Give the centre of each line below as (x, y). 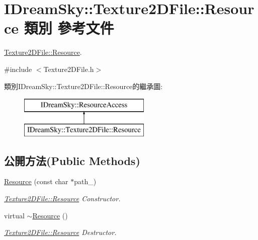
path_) (85, 181)
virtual (14, 215)
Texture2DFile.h (69, 69)
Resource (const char (36, 181)
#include (18, 69)
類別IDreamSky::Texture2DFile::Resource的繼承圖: (83, 86)
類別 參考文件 (69, 28)
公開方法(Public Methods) (72, 160)
